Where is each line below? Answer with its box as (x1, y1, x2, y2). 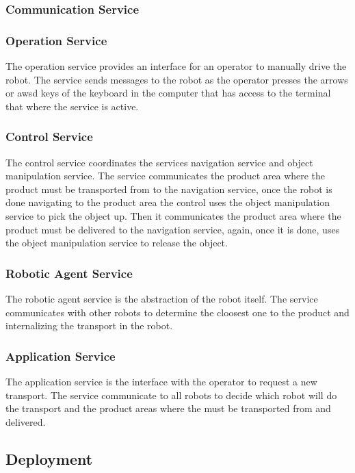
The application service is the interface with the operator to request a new (5, 374, 317, 389)
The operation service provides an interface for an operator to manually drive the (5, 59, 347, 73)
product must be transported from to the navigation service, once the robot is (5, 181, 332, 196)
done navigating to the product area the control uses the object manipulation (5, 195, 330, 209)
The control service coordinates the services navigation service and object (5, 155, 313, 169)
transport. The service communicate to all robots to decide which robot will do (5, 387, 337, 402)
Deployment (5, 448, 93, 469)
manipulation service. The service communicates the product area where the (5, 168, 326, 183)
